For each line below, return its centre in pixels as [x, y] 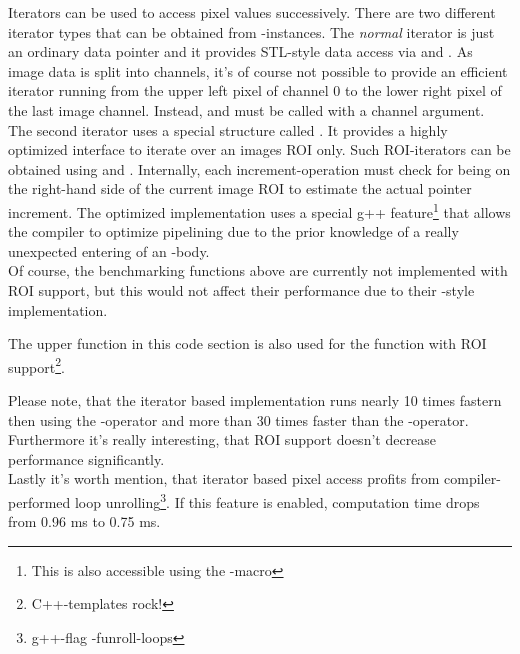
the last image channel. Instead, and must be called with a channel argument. [246, 109]
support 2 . [36, 365]
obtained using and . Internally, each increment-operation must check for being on [259, 168]
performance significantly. [86, 458]
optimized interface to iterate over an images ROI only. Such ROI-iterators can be [259, 149]
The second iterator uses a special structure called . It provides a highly [228, 129]
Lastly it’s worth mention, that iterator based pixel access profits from [224, 478]
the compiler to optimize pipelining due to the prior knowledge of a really [233, 231]
